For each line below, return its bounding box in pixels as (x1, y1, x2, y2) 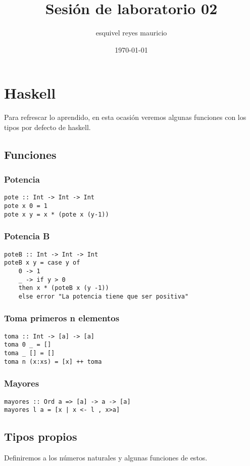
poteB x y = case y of (4, 259, 80, 267)
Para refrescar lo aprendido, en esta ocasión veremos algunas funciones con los (4, 112, 246, 122)
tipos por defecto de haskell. (4, 121, 91, 132)
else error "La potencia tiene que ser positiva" (18, 292, 189, 300)
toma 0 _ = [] (4, 341, 52, 349)
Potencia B (4, 230, 50, 242)
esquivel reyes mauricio (95, 27, 167, 38)
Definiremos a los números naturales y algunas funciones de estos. (4, 452, 208, 463)
